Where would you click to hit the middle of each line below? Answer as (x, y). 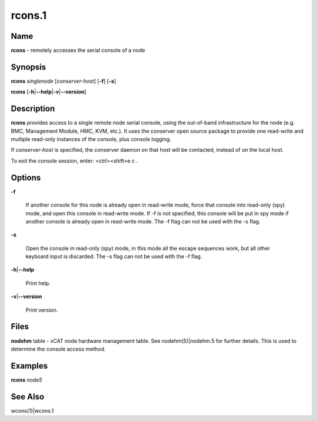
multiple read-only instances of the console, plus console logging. (91, 139)
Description (33, 109)
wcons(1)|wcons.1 (32, 410)
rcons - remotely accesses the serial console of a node (78, 51)
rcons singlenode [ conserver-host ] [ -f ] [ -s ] (64, 81)
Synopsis (29, 67)
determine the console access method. (58, 349)
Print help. (38, 283)
